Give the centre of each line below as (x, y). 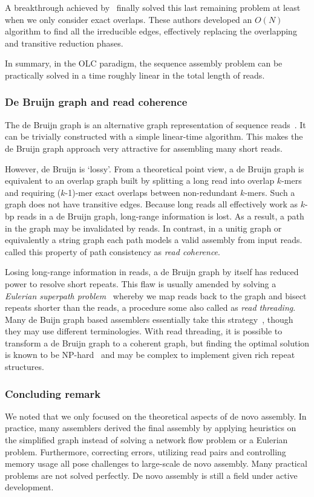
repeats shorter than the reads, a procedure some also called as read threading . (150, 307)
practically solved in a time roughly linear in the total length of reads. (135, 75)
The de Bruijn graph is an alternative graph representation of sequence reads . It (155, 124)
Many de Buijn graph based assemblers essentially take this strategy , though (149, 319)
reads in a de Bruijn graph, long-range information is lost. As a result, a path (161, 216)
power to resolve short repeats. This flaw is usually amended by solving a (141, 283)
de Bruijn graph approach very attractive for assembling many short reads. (144, 148)
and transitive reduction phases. (64, 43)
